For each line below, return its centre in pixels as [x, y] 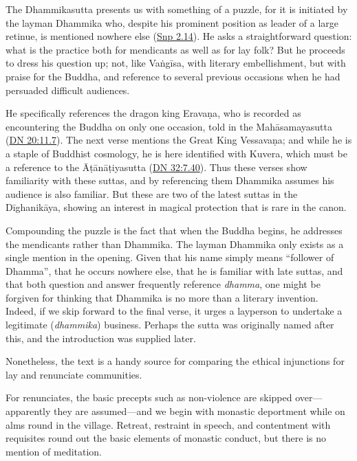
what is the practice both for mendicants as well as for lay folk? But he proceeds [175, 49]
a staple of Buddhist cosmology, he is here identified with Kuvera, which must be [176, 153]
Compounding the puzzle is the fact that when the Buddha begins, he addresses [174, 230]
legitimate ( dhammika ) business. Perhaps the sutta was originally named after [170, 325]
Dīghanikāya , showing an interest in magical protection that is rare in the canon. [176, 207]
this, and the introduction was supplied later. [101, 338]
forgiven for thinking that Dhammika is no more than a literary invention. [162, 297]
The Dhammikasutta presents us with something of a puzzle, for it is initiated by [177, 9]
